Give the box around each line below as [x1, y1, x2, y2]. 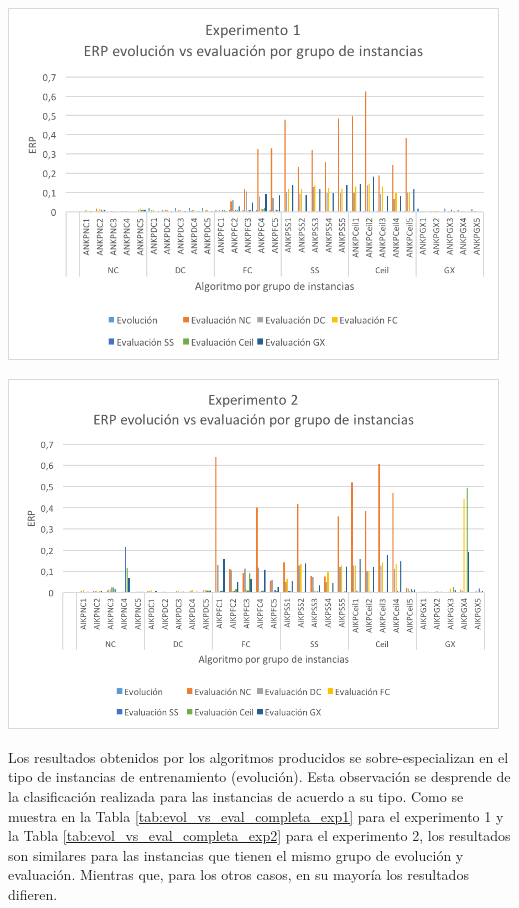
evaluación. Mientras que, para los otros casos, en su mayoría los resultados [8, 864, 469, 885]
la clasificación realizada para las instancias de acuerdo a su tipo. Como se [8, 786, 464, 806]
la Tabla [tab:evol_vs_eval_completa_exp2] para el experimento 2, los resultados [8, 825, 511, 846]
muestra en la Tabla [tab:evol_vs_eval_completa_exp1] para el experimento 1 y [8, 805, 504, 826]
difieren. [8, 883, 58, 904]
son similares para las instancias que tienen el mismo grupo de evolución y [8, 844, 464, 865]
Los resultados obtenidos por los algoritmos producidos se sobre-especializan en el [8, 746, 509, 767]
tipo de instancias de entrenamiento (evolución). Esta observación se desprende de [8, 766, 511, 787]
